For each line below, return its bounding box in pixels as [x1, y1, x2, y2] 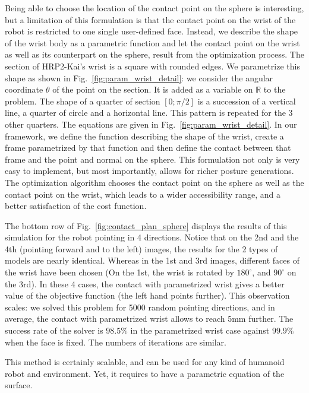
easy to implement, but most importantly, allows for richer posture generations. [5, 164, 294, 177]
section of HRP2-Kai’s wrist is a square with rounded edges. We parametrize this [5, 59, 300, 72]
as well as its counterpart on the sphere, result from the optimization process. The [5, 48, 304, 61]
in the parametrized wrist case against [130, 324, 270, 337]
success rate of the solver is [5, 324, 103, 337]
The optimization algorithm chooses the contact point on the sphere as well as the [5, 176, 304, 188]
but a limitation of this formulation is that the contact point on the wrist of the [5, 13, 296, 26]
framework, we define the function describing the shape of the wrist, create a [5, 129, 284, 142]
